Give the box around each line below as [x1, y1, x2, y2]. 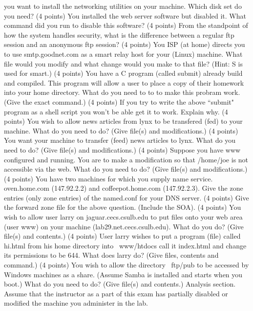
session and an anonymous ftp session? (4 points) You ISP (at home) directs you [4, 39, 245, 49]
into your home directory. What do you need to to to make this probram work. [4, 87, 240, 97]
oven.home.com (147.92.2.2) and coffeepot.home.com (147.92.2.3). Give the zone [4, 183, 243, 193]
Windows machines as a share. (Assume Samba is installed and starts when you [4, 269, 243, 279]
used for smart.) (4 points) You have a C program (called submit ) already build [4, 68, 243, 78]
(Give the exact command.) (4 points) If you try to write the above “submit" [4, 96, 234, 107]
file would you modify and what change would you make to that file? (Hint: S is [4, 58, 243, 68]
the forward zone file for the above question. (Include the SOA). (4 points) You [4, 202, 241, 212]
